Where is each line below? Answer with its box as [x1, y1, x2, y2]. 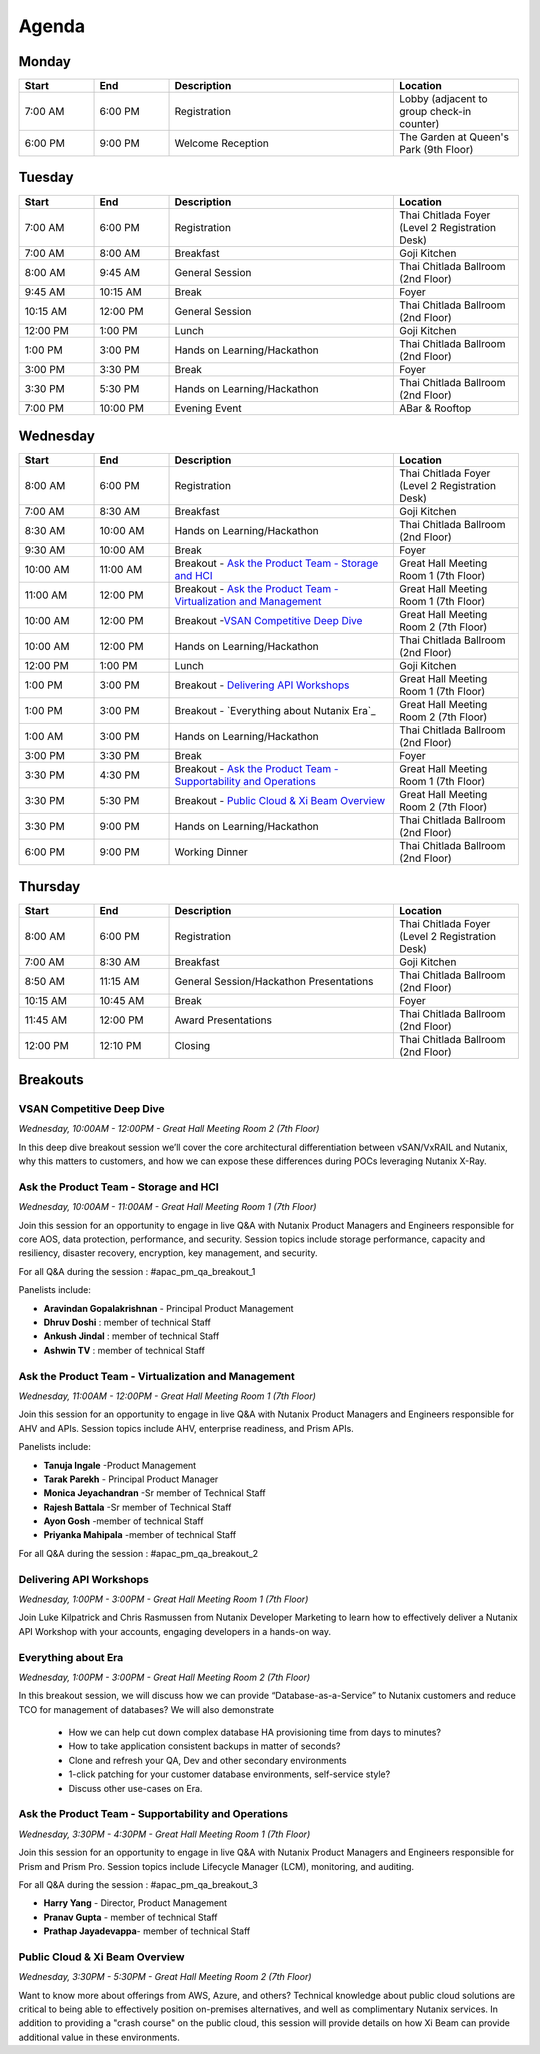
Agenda [18, 15, 85, 37]
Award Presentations [174, 1013, 272, 1027]
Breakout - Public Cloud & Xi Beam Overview [174, 794, 386, 808]
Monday [18, 53, 72, 70]
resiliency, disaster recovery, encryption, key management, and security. [18, 1247, 319, 1259]
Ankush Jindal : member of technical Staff [43, 1330, 220, 1342]
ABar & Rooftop [398, 401, 472, 415]
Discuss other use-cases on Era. [68, 1782, 203, 1794]
